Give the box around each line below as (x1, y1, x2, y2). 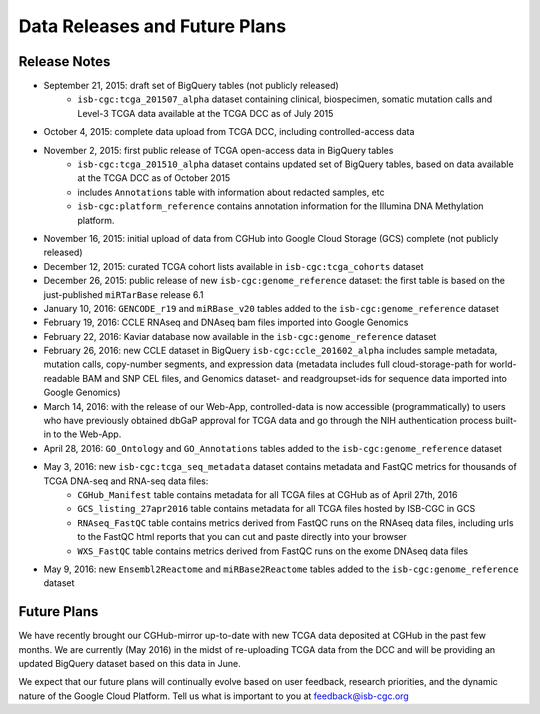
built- (495, 415, 517, 427)
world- (489, 358, 517, 370)
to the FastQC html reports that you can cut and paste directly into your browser (77, 531, 407, 543)
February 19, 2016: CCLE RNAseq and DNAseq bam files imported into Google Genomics (43, 316, 409, 329)
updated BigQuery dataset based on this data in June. (18, 658, 242, 670)
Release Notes (18, 53, 111, 70)
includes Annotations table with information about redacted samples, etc (77, 186, 385, 198)
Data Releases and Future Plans (18, 15, 287, 37)
